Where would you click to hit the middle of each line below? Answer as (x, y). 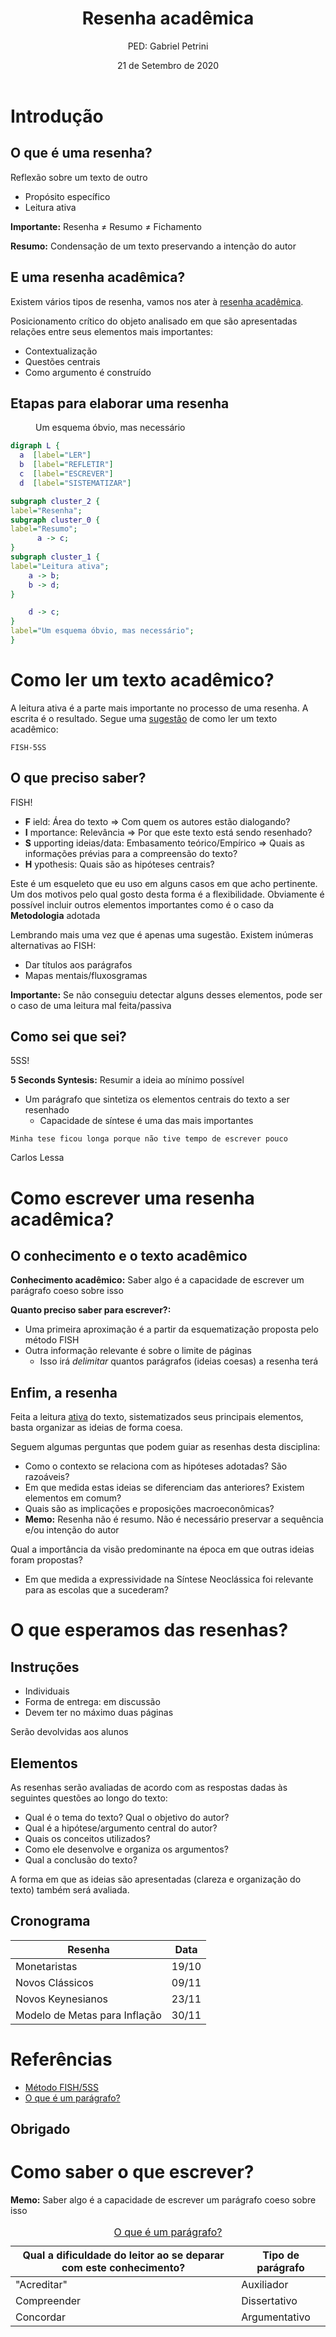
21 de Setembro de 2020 (168, 65)
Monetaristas (46, 1966)
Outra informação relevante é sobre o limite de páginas (138, 1351)
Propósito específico (67, 196)
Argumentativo (276, 2317)
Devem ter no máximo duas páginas (99, 1713)
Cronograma (50, 1921)
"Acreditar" (41, 2285)
